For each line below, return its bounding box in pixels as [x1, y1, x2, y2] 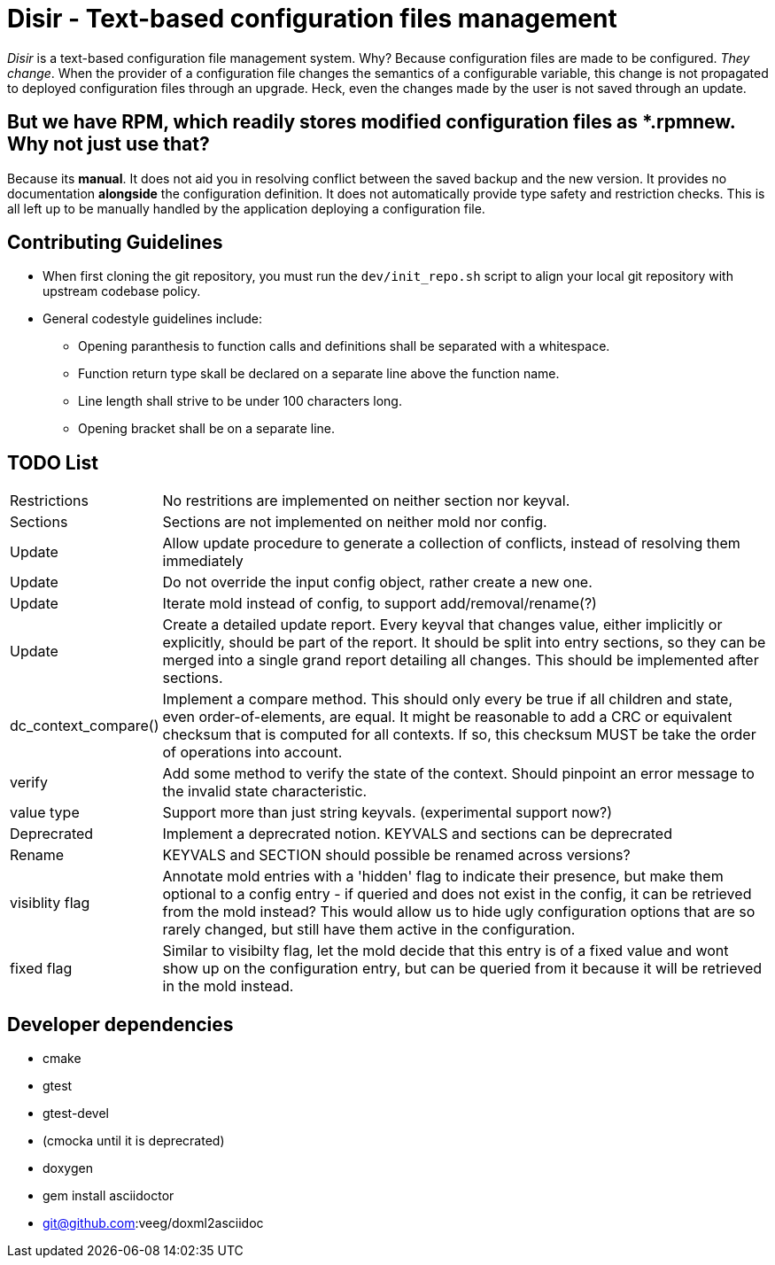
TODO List [7, 451, 98, 474]
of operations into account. [162, 743, 343, 762]
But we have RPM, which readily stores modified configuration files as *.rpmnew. [7, 111, 736, 134]
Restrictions [10, 492, 89, 510]
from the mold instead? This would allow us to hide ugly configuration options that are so [162, 903, 756, 921]
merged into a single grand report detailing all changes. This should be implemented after [162, 651, 759, 670]
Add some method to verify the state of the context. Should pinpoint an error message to [162, 764, 755, 783]
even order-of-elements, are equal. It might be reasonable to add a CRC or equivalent [162, 708, 732, 726]
